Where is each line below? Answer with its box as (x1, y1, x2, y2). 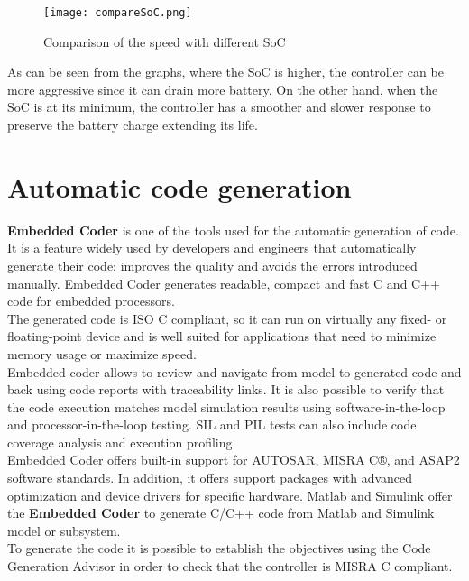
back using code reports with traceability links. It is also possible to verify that (7, 380, 445, 399)
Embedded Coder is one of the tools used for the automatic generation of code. (7, 220, 459, 239)
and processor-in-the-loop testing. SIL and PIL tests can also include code (7, 415, 417, 434)
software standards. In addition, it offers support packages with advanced (7, 468, 413, 487)
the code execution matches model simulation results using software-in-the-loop (7, 397, 446, 416)
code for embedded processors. (7, 291, 175, 310)
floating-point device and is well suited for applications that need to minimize (7, 327, 437, 346)
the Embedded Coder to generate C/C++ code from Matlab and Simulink (7, 503, 435, 522)
